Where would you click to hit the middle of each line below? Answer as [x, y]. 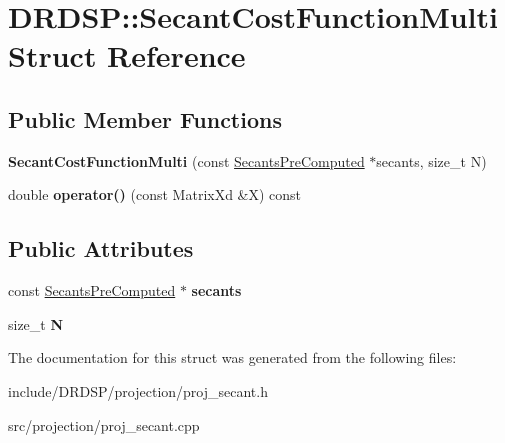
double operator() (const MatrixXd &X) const [155, 194]
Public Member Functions [145, 118]
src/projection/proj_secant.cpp [104, 424]
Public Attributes [101, 248]
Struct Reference [127, 55]
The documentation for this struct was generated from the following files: [232, 357]
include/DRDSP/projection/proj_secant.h [138, 390]
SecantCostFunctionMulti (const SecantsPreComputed [186, 160]
